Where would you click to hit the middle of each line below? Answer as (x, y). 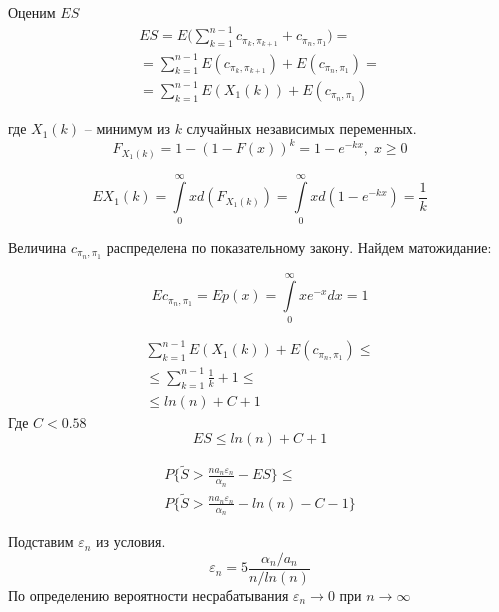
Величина (37, 246)
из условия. (131, 541)
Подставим (41, 541)
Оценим (32, 12)
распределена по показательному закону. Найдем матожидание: (299, 246)
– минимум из (127, 128)
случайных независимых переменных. (301, 128)
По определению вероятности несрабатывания (148, 594)
